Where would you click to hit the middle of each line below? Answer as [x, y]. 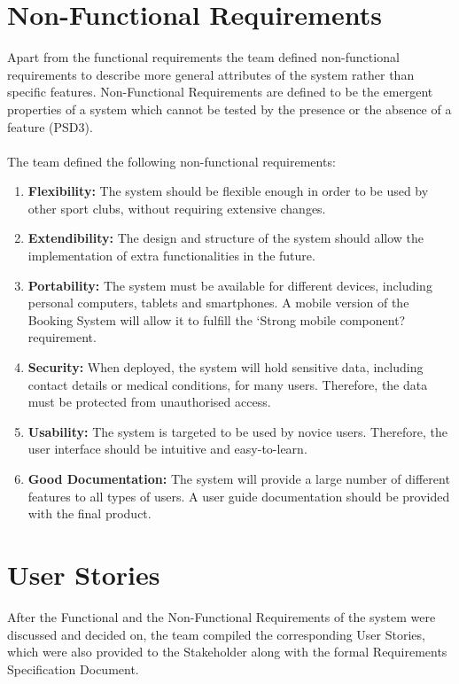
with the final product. [89, 513]
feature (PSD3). [50, 126]
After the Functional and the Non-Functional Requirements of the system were [222, 616]
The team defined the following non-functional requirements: [171, 161]
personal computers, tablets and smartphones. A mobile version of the [218, 303]
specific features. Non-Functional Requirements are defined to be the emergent [220, 92]
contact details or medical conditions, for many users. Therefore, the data [228, 384]
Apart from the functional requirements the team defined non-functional [203, 57]
